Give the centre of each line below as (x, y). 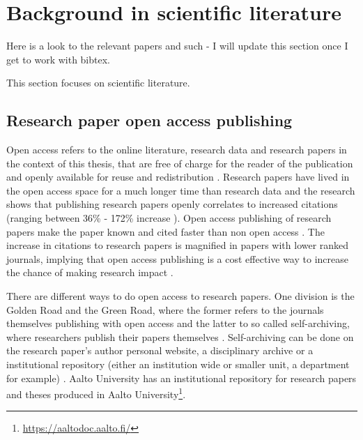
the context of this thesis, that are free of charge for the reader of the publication (180, 163)
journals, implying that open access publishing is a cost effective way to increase (177, 258)
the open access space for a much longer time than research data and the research (181, 190)
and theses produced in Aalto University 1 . (96, 393)
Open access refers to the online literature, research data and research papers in (177, 150)
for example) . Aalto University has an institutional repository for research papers (181, 378)
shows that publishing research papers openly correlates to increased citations (172, 204)
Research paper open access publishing (149, 120)
